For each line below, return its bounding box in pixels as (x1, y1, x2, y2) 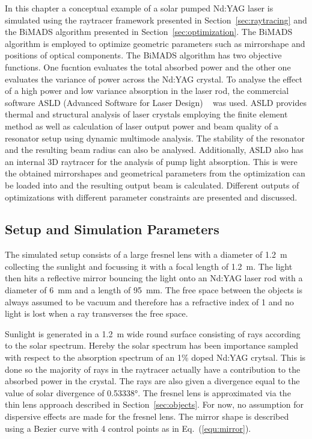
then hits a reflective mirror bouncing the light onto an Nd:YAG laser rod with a (5, 272, 303, 284)
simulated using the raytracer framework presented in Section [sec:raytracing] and (5, 13, 307, 26)
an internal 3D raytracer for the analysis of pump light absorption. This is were (5, 155, 298, 167)
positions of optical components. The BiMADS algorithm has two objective (5, 49, 282, 61)
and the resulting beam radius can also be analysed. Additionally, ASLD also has (5, 143, 304, 156)
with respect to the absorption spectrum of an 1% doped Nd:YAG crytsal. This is (5, 351, 306, 364)
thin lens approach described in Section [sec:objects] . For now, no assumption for (5, 398, 304, 411)
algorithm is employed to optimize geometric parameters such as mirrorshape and (5, 37, 305, 49)
